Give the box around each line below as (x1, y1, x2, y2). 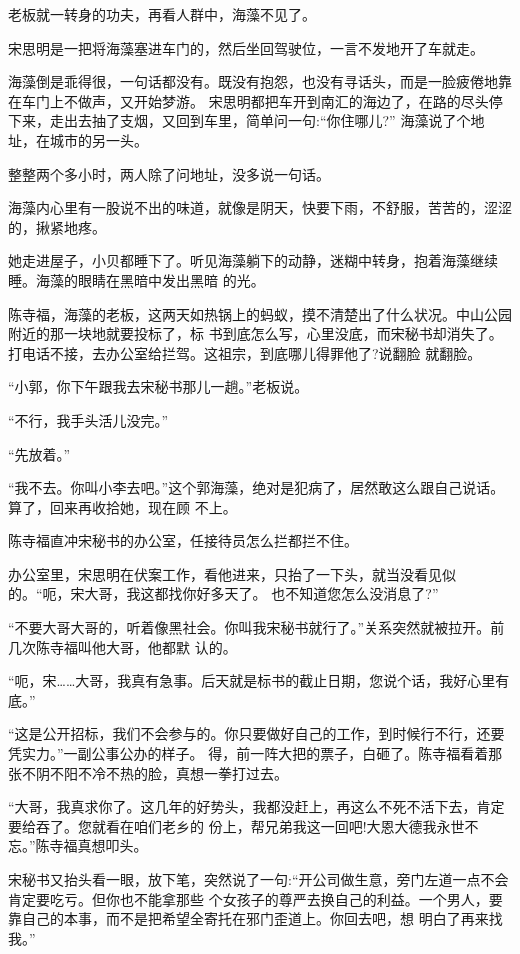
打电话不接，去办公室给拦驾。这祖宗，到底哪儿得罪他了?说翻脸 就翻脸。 (8, 342, 482, 363)
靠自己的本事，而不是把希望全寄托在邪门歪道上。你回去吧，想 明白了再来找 (8, 908, 503, 929)
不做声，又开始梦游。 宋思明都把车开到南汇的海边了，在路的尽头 (63, 90, 489, 111)
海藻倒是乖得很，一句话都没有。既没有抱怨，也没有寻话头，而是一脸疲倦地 (8, 71, 498, 92)
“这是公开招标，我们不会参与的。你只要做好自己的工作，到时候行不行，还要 (8, 723, 505, 744)
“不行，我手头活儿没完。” (8, 409, 169, 430)
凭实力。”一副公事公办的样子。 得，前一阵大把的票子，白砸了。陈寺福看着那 (8, 743, 503, 764)
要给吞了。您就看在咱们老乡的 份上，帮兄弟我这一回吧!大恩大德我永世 (8, 815, 465, 836)
